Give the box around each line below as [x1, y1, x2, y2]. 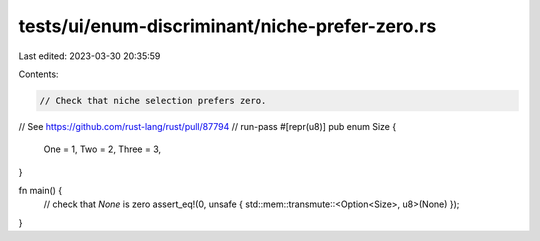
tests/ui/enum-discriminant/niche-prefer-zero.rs [18, 15, 437, 37]
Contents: [18, 68, 59, 80]
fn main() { [18, 185, 63, 197]
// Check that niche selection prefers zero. [39, 95, 267, 106]
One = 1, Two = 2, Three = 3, [43, 143, 162, 155]
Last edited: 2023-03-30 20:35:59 [18, 50, 161, 62]
